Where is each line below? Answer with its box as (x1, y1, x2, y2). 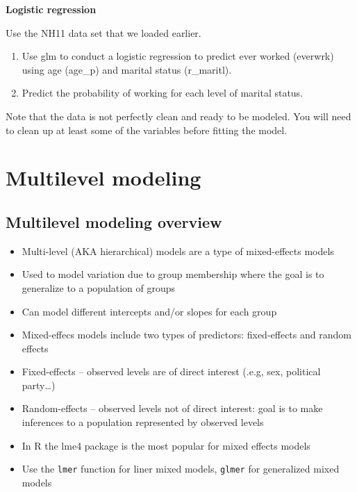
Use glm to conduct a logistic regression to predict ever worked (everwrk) (22, 49, 334, 63)
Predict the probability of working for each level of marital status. (22, 85, 304, 100)
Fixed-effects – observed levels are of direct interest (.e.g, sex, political (22, 364, 321, 379)
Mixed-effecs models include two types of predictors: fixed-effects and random (22, 327, 351, 342)
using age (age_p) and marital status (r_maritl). (22, 62, 232, 76)
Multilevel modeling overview (6, 211, 222, 232)
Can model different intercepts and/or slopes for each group (22, 304, 277, 318)
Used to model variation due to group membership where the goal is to (22, 267, 324, 281)
